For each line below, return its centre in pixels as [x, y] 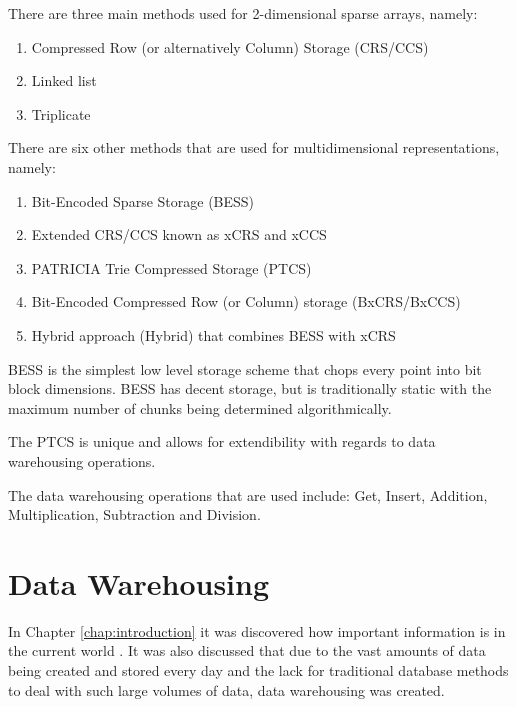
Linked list [64, 80]
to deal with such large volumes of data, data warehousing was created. [226, 689]
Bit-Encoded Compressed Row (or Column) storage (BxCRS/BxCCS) [246, 301]
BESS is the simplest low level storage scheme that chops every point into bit [245, 368]
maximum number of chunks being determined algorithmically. [200, 407]
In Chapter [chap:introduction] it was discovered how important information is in [257, 630]
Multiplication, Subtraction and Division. [134, 514]
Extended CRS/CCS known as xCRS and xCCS [179, 234]
